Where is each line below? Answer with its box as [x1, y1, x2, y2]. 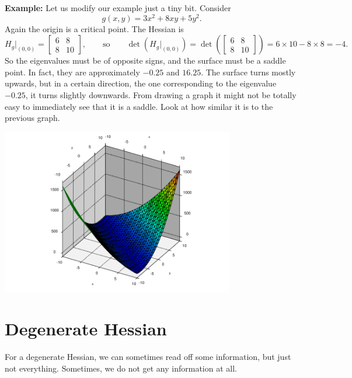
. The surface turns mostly [201, 65, 296, 78]
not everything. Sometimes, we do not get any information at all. [5, 362, 237, 374]
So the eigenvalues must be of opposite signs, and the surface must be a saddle [5, 54, 286, 67]
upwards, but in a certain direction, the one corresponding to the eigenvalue [5, 77, 277, 89]
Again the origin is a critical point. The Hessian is [5, 22, 184, 34]
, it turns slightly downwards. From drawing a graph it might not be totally [25, 89, 297, 101]
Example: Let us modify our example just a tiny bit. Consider [5, 2, 231, 13]
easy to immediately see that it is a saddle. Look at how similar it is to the [5, 100, 273, 112]
